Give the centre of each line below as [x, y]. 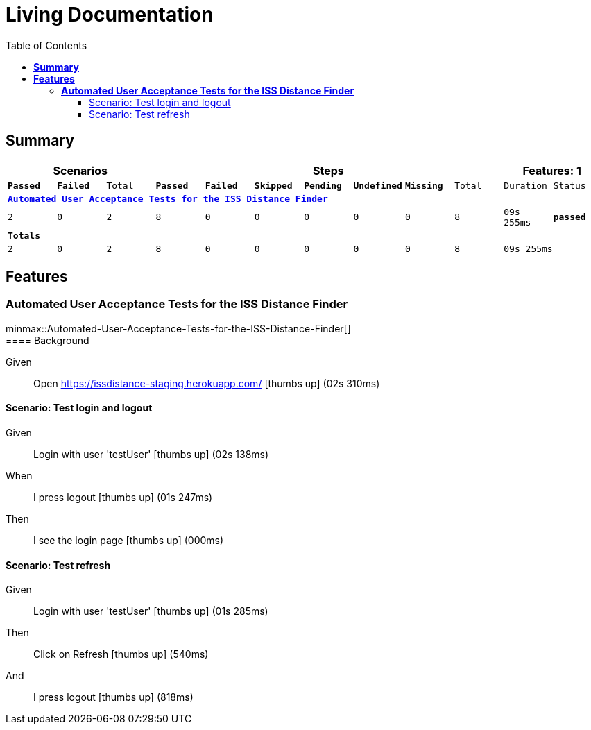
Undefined [378, 185]
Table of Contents [46, 45]
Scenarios [80, 170]
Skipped [273, 185]
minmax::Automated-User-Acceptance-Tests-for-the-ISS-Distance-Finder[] [178, 328]
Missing [424, 185]
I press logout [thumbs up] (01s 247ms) [123, 498]
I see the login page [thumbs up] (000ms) [129, 541]
